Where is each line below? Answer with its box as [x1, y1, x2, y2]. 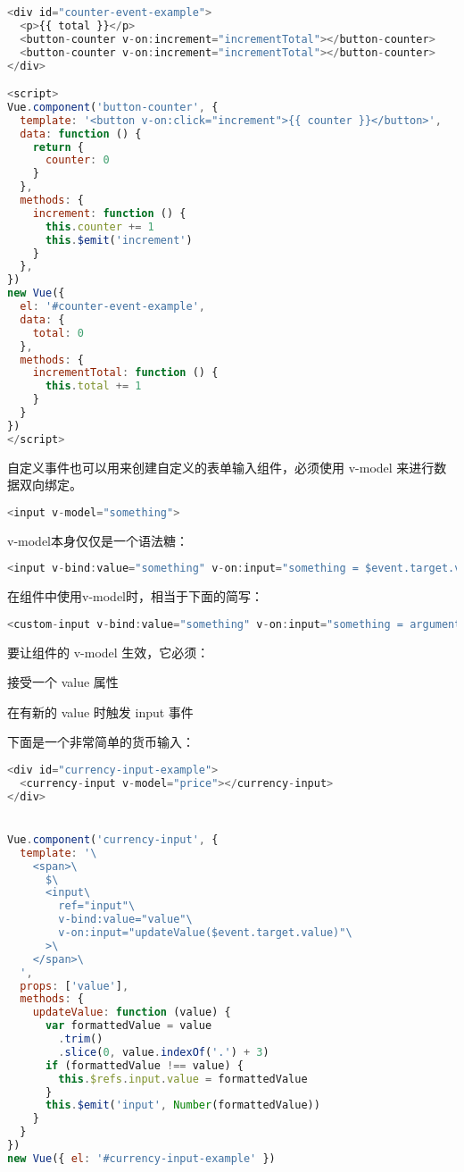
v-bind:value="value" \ [58, 913, 193, 926]
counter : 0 [45, 154, 110, 167]
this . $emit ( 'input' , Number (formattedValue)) [45, 1099, 320, 1112]
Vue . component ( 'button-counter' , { [7, 100, 219, 113]
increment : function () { [32, 206, 186, 220]
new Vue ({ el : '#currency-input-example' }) [7, 1151, 276, 1165]
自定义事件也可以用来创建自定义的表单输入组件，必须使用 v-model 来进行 [7, 457, 435, 476]
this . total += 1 [45, 380, 142, 393]
